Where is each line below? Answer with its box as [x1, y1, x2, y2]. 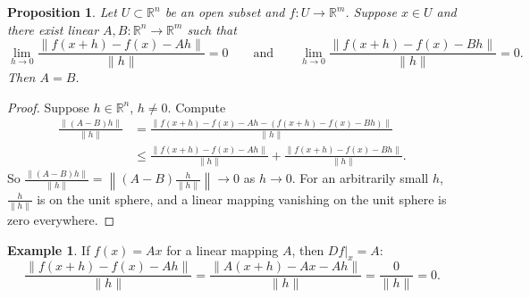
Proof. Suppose [7, 97, 89, 116]
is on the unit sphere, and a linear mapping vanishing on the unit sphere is [37, 189, 447, 208]
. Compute [167, 97, 226, 116]
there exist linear [7, 20, 99, 38]
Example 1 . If [7, 240, 90, 259]
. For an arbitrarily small [291, 169, 429, 187]
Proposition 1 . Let [7, 3, 117, 21]
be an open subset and [164, 3, 285, 21]
